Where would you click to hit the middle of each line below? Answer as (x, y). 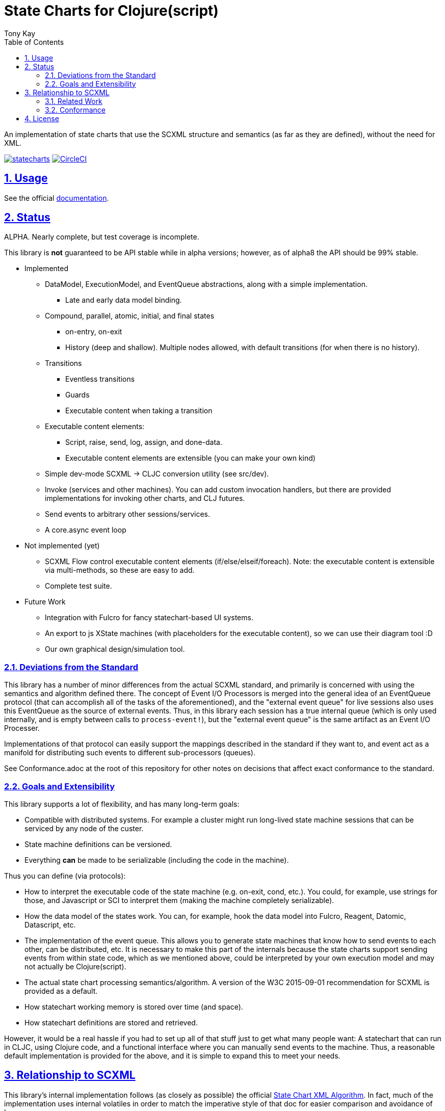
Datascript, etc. (50, 924)
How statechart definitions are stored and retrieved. (111, 1022)
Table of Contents (34, 42)
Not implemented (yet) (62, 546)
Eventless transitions (100, 379)
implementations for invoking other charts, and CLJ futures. (145, 498)
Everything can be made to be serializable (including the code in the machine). (157, 860)
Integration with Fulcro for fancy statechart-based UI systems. (149, 618)
